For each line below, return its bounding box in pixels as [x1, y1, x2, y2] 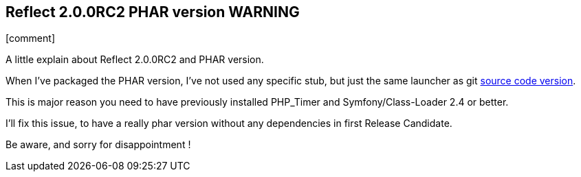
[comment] [6, 32, 55, 45]
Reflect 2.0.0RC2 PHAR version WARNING [6, 3, 300, 21]
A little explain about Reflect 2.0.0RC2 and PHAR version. [6, 54, 264, 66]
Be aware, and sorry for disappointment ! [6, 139, 191, 151]
